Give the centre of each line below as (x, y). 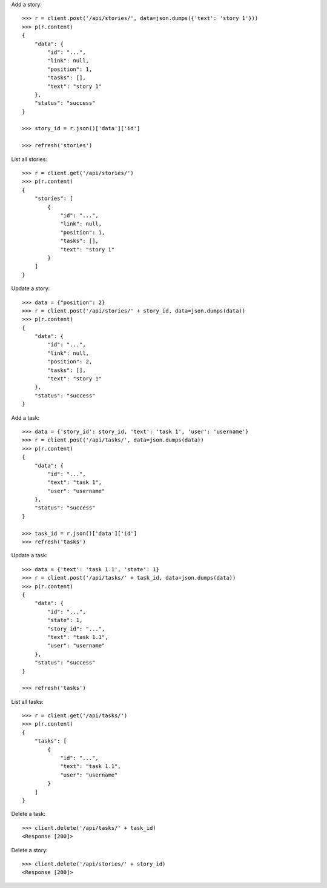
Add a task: (25, 417)
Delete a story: (29, 850)
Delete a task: (28, 814)
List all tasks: (27, 701)
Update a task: (29, 555)
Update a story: (31, 288)
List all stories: (29, 159)
